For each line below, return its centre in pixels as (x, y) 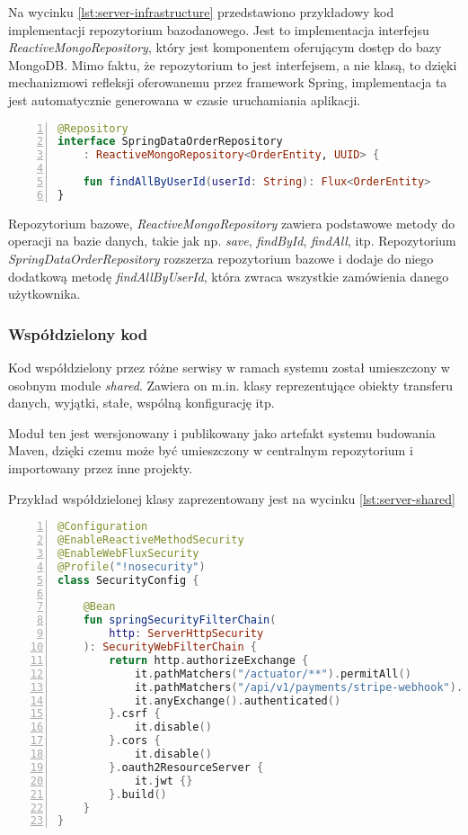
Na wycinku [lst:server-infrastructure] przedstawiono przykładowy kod (201, 12)
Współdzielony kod (78, 333)
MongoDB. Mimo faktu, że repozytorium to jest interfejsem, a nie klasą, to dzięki (233, 64)
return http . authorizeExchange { (209, 660)
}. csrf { (135, 714)
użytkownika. (44, 294)
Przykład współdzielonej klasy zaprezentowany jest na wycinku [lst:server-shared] (232, 498)
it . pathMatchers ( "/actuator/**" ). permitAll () (273, 673)
